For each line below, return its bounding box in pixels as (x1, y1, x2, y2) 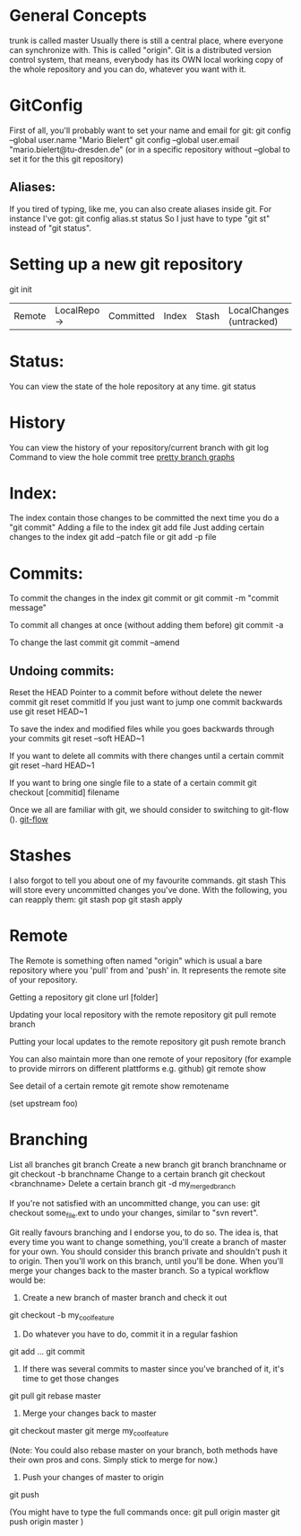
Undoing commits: (9, 663, 115, 678)
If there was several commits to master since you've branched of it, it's (21, 1364, 285, 1374)
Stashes (9, 845, 72, 866)
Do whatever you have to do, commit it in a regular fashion (21, 1329, 238, 1339)
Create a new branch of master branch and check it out (21, 1292, 228, 1302)
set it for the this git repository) (9, 154, 124, 164)
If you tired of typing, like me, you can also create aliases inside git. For (9, 203, 271, 214)
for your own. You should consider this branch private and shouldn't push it (9, 1246, 288, 1257)
